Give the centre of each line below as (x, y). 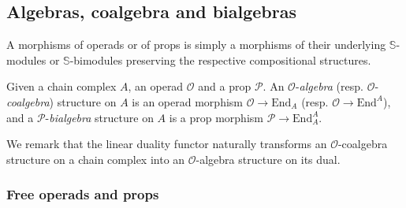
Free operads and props (83, 194)
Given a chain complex (61, 86)
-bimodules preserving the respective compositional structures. (220, 59)
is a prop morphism (216, 117)
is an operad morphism (187, 101)
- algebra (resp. (329, 86)
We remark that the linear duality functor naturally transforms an (167, 144)
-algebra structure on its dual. (268, 159)
